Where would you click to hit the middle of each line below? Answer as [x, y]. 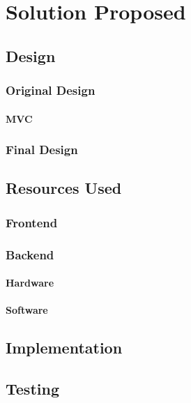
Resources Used [64, 188]
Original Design [51, 90]
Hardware [30, 283]
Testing [32, 389]
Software [27, 310]
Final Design [42, 150]
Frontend [32, 222]
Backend [30, 254]
